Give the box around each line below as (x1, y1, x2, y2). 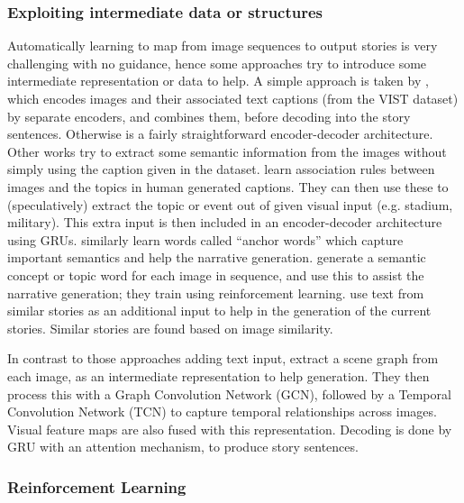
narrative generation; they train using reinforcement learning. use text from (7, 283, 424, 302)
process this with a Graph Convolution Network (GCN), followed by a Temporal (7, 384, 451, 403)
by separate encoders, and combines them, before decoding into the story (7, 106, 411, 125)
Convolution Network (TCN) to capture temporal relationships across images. (7, 402, 437, 421)
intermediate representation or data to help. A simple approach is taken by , (7, 71, 429, 90)
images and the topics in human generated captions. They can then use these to (7, 177, 449, 196)
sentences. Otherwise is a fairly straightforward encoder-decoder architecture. (7, 124, 433, 143)
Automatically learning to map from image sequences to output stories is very (7, 36, 438, 55)
